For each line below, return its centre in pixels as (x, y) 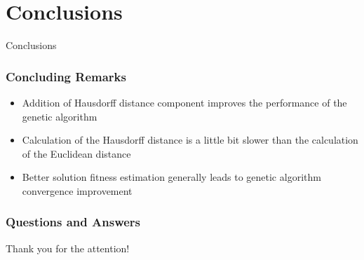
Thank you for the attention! (68, 248)
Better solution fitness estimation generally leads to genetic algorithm (171, 177)
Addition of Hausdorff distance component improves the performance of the (184, 102)
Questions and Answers (73, 222)
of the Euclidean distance (76, 153)
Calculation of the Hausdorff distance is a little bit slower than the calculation (190, 140)
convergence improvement (77, 190)
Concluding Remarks (66, 76)
